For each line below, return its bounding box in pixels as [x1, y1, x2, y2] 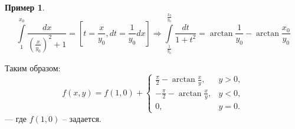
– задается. [62, 112, 101, 124]
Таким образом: [5, 61, 61, 74]
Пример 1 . [5, 1, 45, 13]
